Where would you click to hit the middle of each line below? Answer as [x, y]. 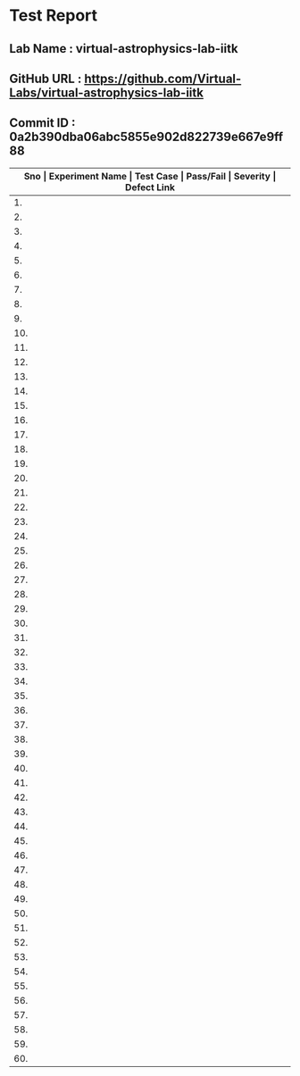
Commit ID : [42, 123]
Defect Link [150, 187]
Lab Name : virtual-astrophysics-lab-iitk [124, 49]
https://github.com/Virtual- [163, 78]
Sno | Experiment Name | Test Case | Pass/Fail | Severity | [150, 176]
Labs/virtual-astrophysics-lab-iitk [106, 92]
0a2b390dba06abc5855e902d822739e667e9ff [146, 137]
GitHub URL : [46, 78]
